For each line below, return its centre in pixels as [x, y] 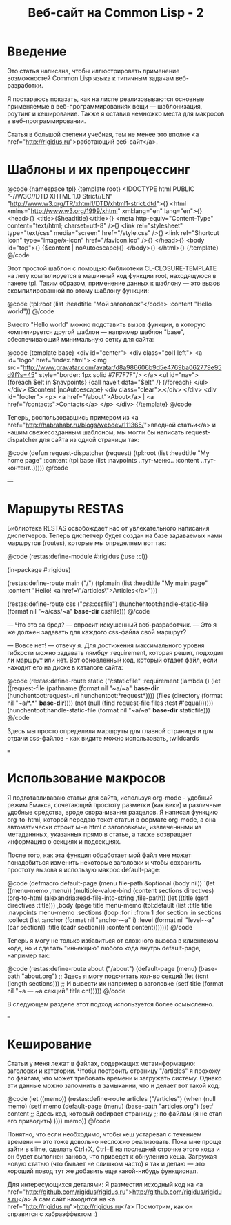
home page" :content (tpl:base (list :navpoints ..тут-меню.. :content [103, 460]
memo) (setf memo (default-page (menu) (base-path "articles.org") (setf [110, 1106]
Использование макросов [87, 778]
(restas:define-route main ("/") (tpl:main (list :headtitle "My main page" [108, 583]
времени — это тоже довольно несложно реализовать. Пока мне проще [114, 1141]
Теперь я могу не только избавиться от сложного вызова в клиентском [113, 940]
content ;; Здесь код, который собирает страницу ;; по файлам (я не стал [115, 1113]
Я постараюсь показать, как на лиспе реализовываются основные [106, 99]
